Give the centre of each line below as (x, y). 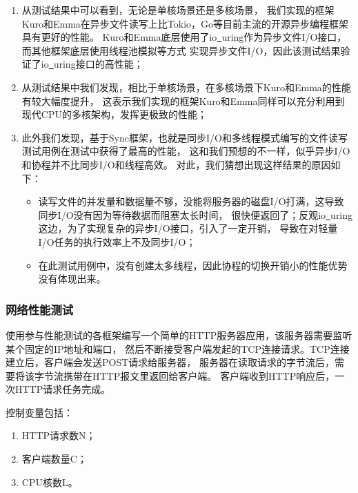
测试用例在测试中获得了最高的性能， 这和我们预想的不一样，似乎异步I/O (186, 151)
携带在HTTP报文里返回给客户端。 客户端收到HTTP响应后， (199, 375)
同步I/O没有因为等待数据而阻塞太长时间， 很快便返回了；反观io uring (196, 214)
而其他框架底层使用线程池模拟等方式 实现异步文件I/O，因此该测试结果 (181, 50)
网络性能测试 (40, 309)
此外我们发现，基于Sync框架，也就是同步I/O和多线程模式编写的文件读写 (185, 137)
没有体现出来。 (72, 279)
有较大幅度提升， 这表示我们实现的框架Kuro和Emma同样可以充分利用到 (183, 100)
